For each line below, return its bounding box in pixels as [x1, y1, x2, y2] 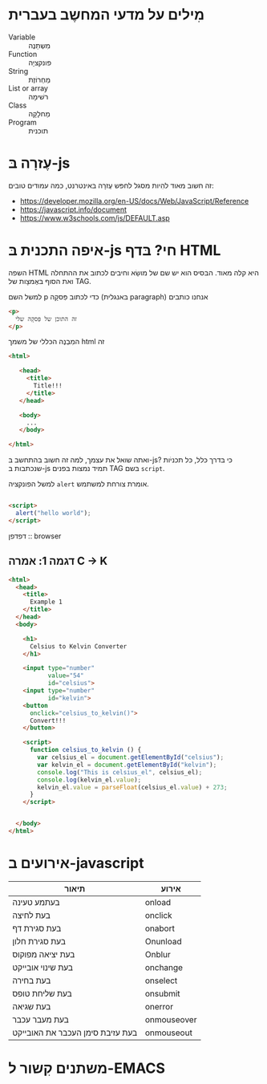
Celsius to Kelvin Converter [29, 642, 127, 651]
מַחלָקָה [28, 108, 51, 118]
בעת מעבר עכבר [12, 1013, 70, 1025]
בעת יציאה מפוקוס [12, 948, 75, 960]
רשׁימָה [28, 91, 49, 101]
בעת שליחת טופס [12, 988, 72, 999]
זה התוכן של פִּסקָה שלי [15, 315, 78, 323]
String [8, 66, 29, 75]
